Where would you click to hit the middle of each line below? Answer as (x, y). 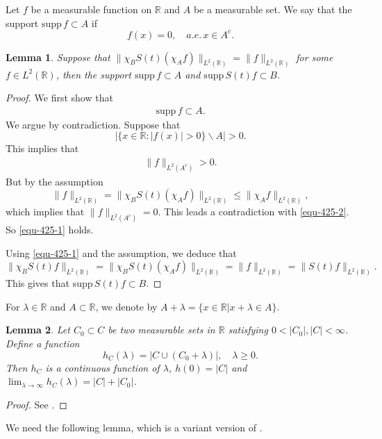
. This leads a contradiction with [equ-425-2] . (254, 212)
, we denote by (126, 306)
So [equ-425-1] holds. (50, 230)
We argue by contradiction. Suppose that (93, 124)
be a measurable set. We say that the (273, 9)
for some (315, 57)
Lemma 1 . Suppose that (58, 57)
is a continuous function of (102, 367)
